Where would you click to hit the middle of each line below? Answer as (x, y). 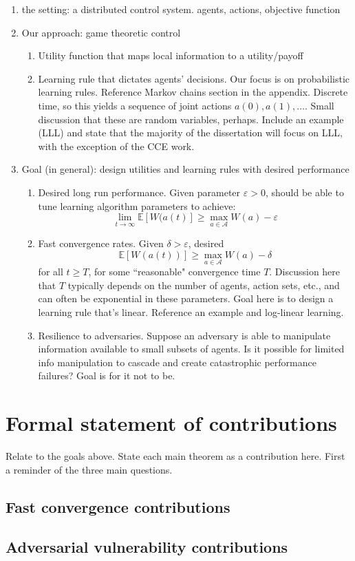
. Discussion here (305, 272)
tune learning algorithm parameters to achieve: (137, 205)
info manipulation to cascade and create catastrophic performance (177, 362)
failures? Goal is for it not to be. (107, 375)
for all (51, 272)
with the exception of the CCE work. (116, 146)
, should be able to (304, 192)
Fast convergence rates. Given (101, 243)
